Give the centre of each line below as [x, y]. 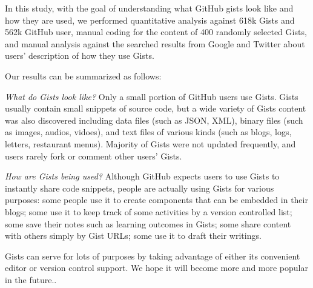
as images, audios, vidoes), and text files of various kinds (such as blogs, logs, [148, 132]
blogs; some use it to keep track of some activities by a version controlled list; [149, 211]
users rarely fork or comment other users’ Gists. [94, 156]
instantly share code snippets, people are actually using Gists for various [140, 188]
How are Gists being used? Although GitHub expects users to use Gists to [142, 176]
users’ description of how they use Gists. [80, 55]
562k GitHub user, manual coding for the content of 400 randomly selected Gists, [156, 32]
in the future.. [31, 279]
